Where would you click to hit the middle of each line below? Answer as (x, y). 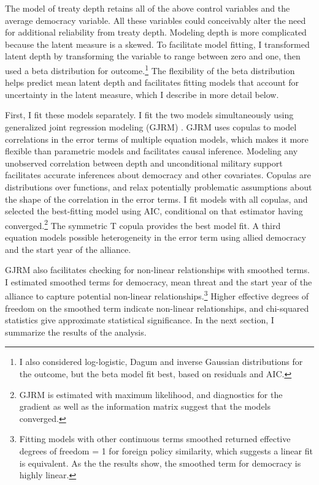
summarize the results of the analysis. (76, 332)
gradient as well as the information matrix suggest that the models (145, 406)
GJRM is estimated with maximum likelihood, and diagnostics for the (151, 394)
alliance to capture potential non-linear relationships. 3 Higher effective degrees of (157, 295)
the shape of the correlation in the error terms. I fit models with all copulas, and (156, 199)
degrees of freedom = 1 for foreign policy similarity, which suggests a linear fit (166, 450)
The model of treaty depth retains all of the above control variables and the (148, 8)
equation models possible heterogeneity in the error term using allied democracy (156, 237)
